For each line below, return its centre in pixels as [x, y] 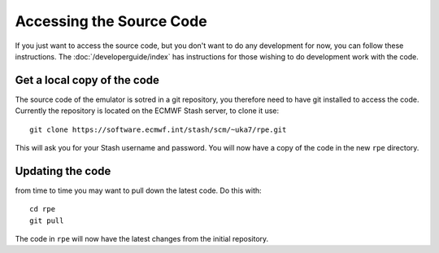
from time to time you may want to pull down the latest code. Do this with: [138, 190]
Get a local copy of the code [87, 80]
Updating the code [63, 171]
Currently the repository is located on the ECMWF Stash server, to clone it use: [147, 111]
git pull [47, 220]
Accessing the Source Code [111, 21]
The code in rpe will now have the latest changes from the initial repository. [142, 239]
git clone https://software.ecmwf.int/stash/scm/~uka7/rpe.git [158, 129]
